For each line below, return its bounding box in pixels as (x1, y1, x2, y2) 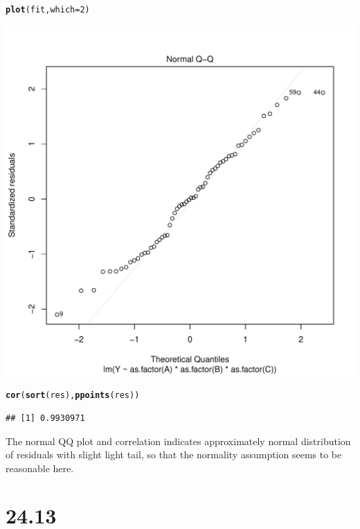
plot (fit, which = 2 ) (6, 5, 90, 15)
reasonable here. (6, 460, 74, 475)
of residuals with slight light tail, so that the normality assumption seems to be (6, 447, 342, 462)
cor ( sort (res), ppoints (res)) (6, 390, 140, 401)
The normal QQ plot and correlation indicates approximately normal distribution (6, 433, 351, 448)
